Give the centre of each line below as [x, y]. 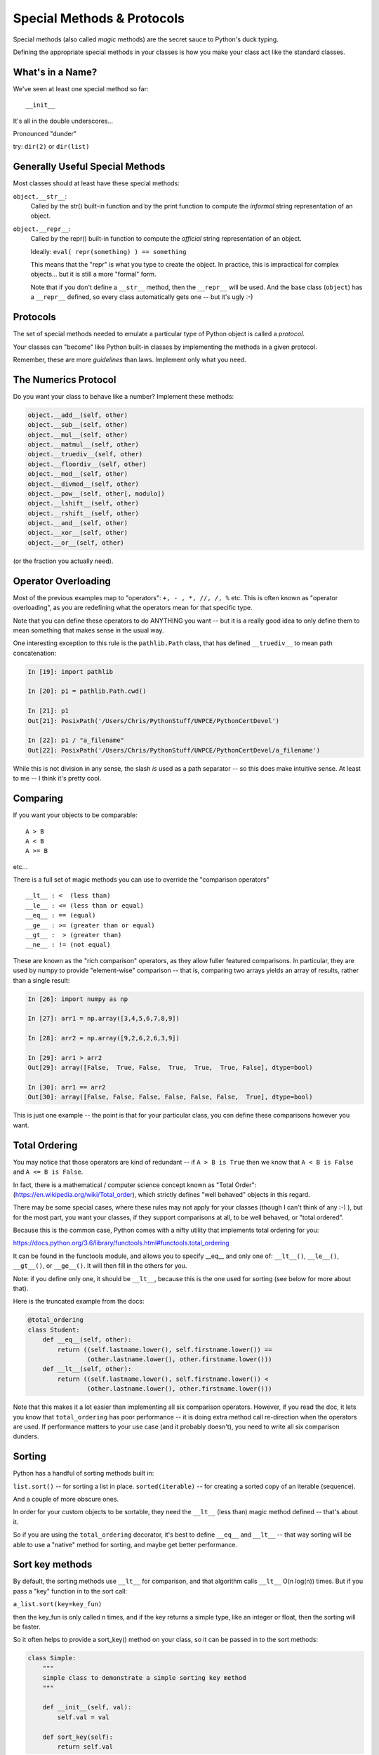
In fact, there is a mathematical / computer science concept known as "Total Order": [135, 1185]
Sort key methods [53, 1564]
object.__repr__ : [42, 229]
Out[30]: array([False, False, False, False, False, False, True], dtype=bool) [170, 1097]
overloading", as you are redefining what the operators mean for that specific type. [133, 608]
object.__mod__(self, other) [78, 474]
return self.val [85, 1747]
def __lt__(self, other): [87, 1369]
